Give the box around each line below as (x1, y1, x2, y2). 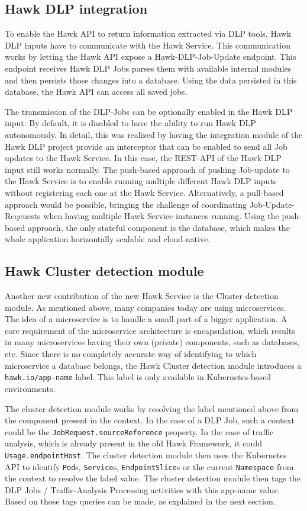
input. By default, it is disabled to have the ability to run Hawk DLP (5, 117, 256, 129)
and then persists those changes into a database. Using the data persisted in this (5, 73, 297, 86)
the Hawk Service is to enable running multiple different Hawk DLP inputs (5, 175, 277, 187)
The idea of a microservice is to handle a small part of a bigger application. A (5, 313, 287, 325)
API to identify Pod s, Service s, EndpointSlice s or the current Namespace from (5, 460, 294, 473)
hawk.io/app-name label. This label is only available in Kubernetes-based (5, 371, 272, 383)
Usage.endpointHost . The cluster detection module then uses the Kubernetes (5, 448, 287, 461)
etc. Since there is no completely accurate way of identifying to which (5, 348, 257, 360)
